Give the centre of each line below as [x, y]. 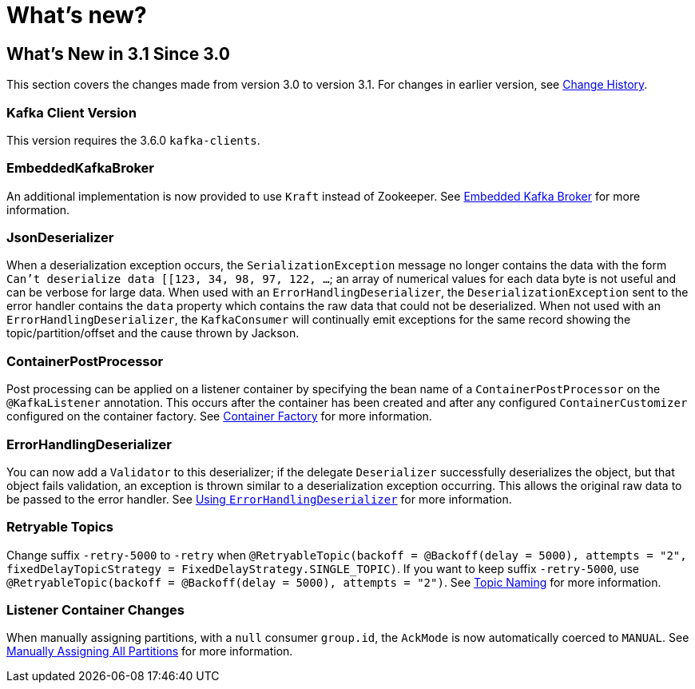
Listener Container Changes [95, 610]
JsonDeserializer [60, 238]
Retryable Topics [60, 527]
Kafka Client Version [71, 112]
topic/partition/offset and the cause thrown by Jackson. [153, 333]
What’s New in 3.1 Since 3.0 [118, 54]
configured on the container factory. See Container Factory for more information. [219, 416]
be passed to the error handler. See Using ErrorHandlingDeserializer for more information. [259, 499]
